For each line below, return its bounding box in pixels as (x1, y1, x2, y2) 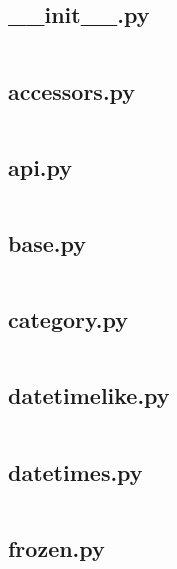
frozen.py (8, 532, 105, 563)
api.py (8, 151, 73, 182)
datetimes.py (8, 456, 143, 487)
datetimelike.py (8, 380, 170, 411)
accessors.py (8, 75, 136, 106)
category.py (8, 304, 128, 335)
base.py (8, 228, 86, 258)
